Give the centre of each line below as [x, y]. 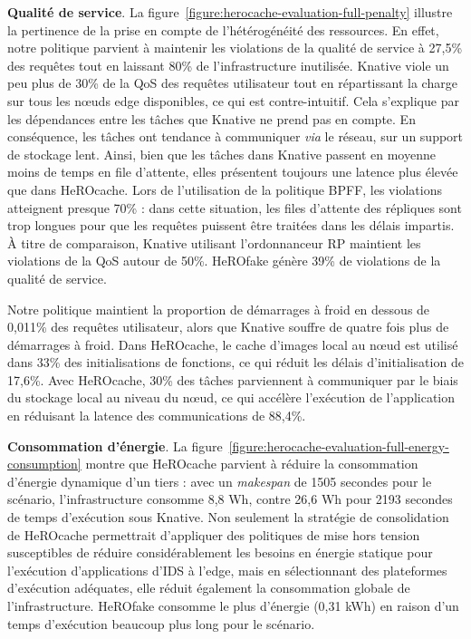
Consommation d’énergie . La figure [115, 445]
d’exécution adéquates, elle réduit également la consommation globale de [209, 588]
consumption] [44, 464]
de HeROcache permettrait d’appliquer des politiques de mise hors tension [214, 534]
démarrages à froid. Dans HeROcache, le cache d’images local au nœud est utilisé [233, 344]
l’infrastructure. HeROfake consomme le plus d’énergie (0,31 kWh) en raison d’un [233, 605]
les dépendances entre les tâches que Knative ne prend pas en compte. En [211, 118]
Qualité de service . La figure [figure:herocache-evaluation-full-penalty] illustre [230, 12]
